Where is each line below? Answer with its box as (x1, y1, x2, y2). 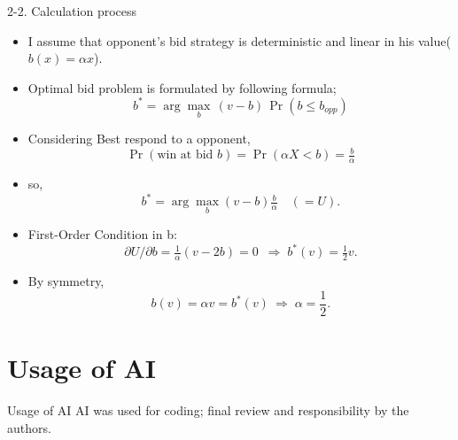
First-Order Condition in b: (27, 225, 177, 243)
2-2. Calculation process (7, 2, 137, 19)
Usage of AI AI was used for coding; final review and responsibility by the (7, 401, 409, 420)
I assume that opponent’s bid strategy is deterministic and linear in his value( (27, 31, 451, 50)
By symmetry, (27, 272, 105, 290)
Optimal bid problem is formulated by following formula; (27, 78, 337, 96)
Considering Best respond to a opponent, (27, 129, 251, 148)
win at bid (157, 149, 213, 162)
